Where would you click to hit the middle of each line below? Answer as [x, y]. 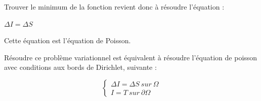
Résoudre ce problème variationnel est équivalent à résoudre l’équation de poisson [131, 57]
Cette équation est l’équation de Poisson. [68, 40]
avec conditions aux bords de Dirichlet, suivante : [80, 67]
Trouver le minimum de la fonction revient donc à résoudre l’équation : [114, 7]
